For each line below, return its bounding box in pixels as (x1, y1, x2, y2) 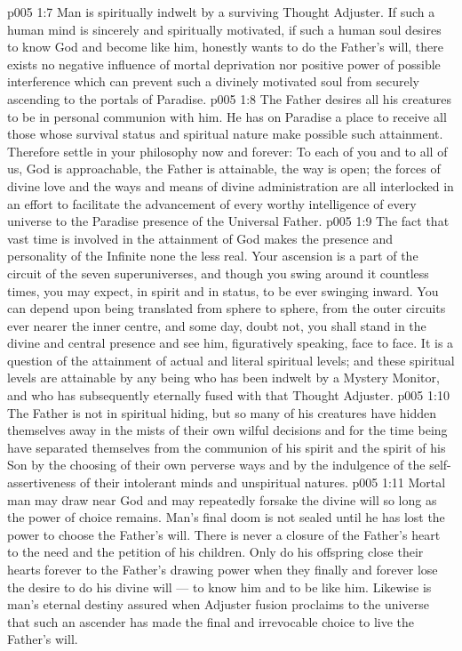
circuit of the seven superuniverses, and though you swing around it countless (7, 263, 429, 282)
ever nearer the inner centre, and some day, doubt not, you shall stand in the (7, 316, 426, 334)
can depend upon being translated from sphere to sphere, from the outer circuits (7, 299, 446, 317)
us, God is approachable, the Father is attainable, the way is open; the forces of (7, 159, 441, 178)
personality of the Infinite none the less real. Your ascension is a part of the (7, 246, 418, 265)
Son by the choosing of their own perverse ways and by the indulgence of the (7, 455, 426, 474)
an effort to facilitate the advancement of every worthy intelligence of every (7, 194, 417, 213)
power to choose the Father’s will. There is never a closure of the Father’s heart (7, 525, 441, 543)
